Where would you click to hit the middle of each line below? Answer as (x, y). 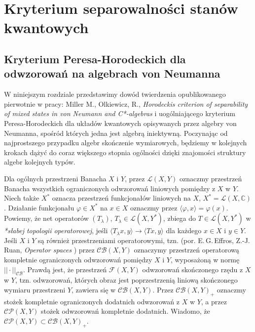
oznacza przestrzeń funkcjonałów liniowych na (121, 198)
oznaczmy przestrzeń (211, 178)
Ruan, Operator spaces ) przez (49, 250)
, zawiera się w (94, 290)
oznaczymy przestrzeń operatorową (186, 250)
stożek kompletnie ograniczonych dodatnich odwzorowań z (92, 301)
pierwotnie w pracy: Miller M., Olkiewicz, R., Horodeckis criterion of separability (126, 104)
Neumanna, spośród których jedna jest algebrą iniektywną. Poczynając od (116, 133)
